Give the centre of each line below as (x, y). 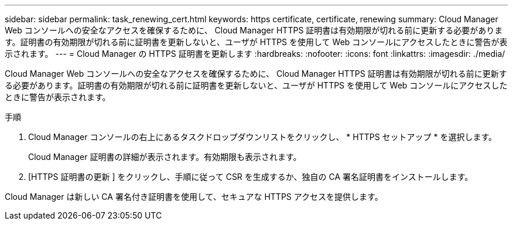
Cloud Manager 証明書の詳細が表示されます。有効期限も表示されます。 (165, 157)
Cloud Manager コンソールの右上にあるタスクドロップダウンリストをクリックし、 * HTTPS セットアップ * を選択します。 (263, 137)
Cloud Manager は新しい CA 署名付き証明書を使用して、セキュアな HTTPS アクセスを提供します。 (194, 197)
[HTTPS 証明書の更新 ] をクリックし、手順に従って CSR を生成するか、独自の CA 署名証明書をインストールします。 (251, 177)
